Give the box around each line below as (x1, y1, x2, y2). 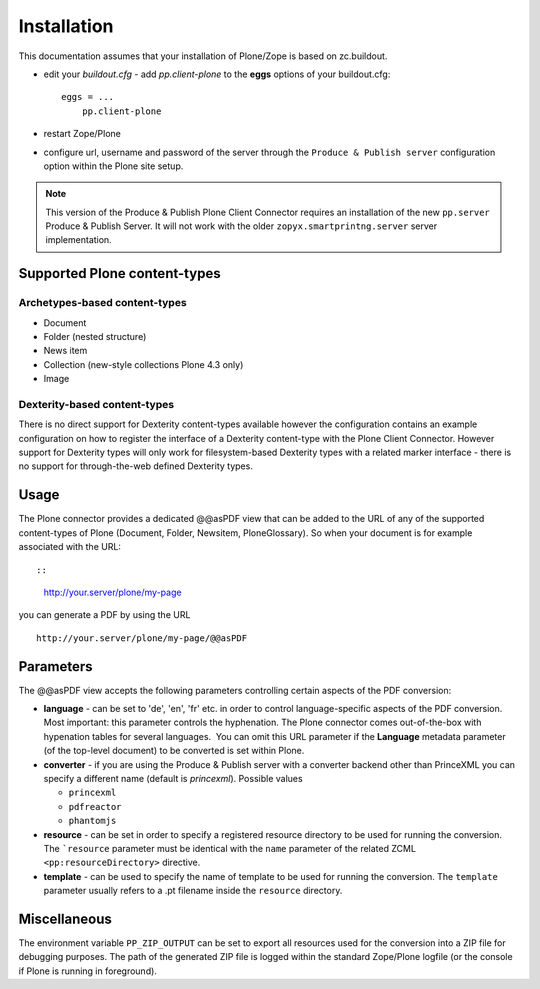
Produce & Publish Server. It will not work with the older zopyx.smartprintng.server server (45, 220, 438, 232)
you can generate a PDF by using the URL (18, 609, 191, 621)
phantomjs (68, 815, 117, 827)
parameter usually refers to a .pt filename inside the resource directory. (43, 885, 343, 897)
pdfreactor (68, 801, 122, 812)
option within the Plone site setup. (43, 160, 184, 172)
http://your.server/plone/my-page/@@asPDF (36, 632, 248, 644)
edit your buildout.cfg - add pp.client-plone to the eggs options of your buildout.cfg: (43, 68, 391, 80)
